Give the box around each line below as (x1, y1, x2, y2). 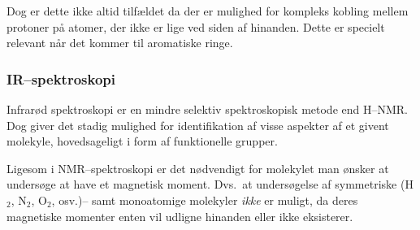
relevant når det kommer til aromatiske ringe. (6, 34, 233, 51)
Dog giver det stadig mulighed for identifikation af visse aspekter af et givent (6, 116, 389, 133)
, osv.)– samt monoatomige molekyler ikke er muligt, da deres (51, 191, 358, 208)
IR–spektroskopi (6, 68, 115, 89)
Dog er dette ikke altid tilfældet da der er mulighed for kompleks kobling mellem (6, 2, 409, 19)
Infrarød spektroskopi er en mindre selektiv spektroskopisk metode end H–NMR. (6, 101, 409, 117)
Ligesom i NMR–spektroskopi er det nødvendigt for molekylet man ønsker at (6, 159, 389, 176)
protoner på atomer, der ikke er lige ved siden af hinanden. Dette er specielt (6, 18, 385, 35)
